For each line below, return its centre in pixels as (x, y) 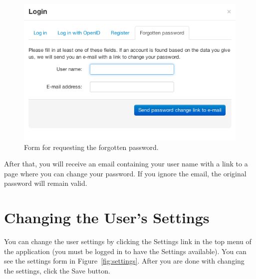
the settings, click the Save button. (57, 270)
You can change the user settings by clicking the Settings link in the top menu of (128, 241)
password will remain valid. (46, 183)
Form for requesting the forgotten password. (91, 147)
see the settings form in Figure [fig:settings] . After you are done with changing (124, 261)
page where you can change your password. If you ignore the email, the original (125, 173)
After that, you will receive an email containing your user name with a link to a (126, 164)
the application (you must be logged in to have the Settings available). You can (125, 251)
